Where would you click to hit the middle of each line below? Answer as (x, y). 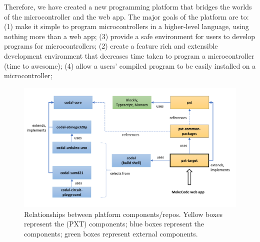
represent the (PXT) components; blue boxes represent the (114, 224)
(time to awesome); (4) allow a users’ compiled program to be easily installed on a (130, 65)
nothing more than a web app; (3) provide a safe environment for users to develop (130, 36)
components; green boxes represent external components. (111, 234)
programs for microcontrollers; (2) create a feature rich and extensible (111, 46)
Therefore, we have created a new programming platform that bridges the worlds (128, 7)
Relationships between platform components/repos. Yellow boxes (123, 214)
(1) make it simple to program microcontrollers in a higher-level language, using (126, 26)
